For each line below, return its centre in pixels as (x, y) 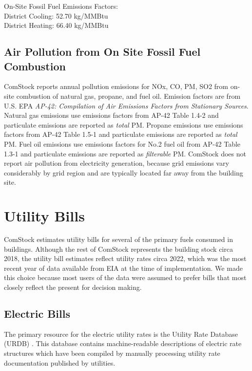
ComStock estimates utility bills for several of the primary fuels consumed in (118, 239)
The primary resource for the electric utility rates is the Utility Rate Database (121, 334)
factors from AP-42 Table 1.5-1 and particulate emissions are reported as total (121, 134)
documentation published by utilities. (60, 362)
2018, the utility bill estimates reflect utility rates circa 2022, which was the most (125, 258)
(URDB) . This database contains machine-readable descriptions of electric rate (123, 343)
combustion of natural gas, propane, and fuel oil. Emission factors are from (128, 96)
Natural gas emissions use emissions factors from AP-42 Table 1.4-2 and (111, 115)
